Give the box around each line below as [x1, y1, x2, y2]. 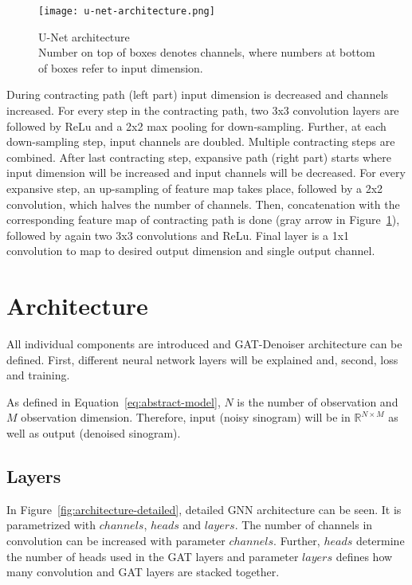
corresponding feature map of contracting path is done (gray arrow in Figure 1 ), [6, 211, 400, 228]
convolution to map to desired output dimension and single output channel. [6, 242, 375, 259]
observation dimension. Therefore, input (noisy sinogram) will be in [21, 409, 351, 426]
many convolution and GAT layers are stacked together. [6, 563, 280, 580]
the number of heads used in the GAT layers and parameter [6, 548, 299, 564]
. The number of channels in [234, 516, 373, 533]
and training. [6, 367, 70, 383]
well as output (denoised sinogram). [6, 425, 181, 442]
